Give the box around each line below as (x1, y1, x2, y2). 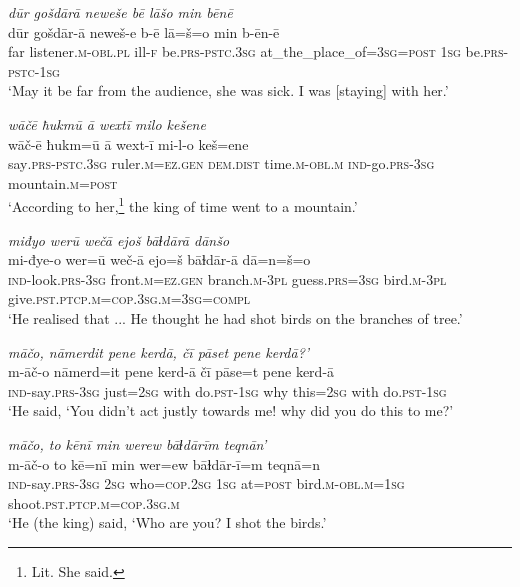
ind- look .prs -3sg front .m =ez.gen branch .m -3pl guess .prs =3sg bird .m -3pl (8, 268, 447, 289)
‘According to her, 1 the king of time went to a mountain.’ (8, 193, 358, 216)
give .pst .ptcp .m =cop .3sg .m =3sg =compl (8, 288, 251, 309)
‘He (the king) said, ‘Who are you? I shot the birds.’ (8, 512, 327, 533)
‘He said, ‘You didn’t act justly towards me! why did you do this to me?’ (8, 400, 454, 421)
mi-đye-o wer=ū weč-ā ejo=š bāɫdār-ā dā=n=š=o (8, 249, 311, 270)
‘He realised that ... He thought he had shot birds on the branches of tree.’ (8, 307, 463, 328)
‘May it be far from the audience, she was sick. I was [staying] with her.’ (8, 80, 449, 101)
